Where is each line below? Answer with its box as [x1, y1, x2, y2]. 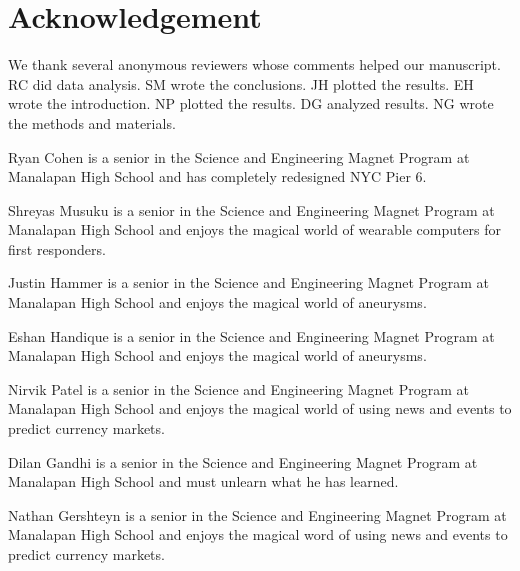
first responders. [8, 238, 106, 259]
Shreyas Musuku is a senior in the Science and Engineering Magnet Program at [8, 199, 495, 220]
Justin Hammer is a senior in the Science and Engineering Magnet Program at [8, 272, 489, 293]
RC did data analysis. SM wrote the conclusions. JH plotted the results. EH [8, 73, 474, 94]
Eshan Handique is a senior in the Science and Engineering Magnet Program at [8, 325, 495, 346]
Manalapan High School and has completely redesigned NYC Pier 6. [8, 166, 427, 187]
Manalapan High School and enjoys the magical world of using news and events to [8, 398, 512, 419]
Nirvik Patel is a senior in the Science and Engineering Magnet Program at [8, 378, 470, 399]
